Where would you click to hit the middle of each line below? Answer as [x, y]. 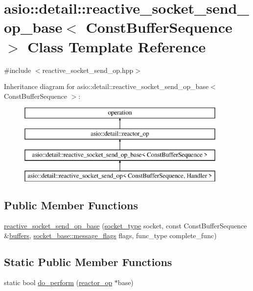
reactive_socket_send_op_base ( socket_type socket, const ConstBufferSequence [126, 226]
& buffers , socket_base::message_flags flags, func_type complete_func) [110, 235]
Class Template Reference [117, 46]
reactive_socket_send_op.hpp [88, 70]
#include [18, 70]
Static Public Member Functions [88, 261]
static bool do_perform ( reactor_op [58, 282]
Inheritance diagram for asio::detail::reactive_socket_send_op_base [106, 86]
